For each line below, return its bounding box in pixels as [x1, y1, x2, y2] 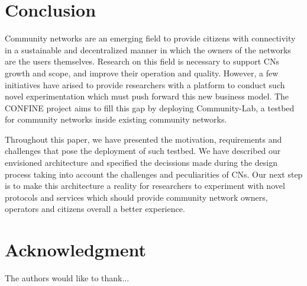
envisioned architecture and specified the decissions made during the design [5, 156, 278, 169]
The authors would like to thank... [5, 272, 130, 284]
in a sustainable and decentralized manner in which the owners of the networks [5, 43, 291, 56]
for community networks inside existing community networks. [5, 113, 227, 126]
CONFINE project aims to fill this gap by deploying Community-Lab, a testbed [5, 101, 295, 114]
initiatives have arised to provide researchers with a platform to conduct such [5, 78, 285, 91]
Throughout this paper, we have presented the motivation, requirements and [5, 133, 282, 145]
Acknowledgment [5, 237, 146, 262]
